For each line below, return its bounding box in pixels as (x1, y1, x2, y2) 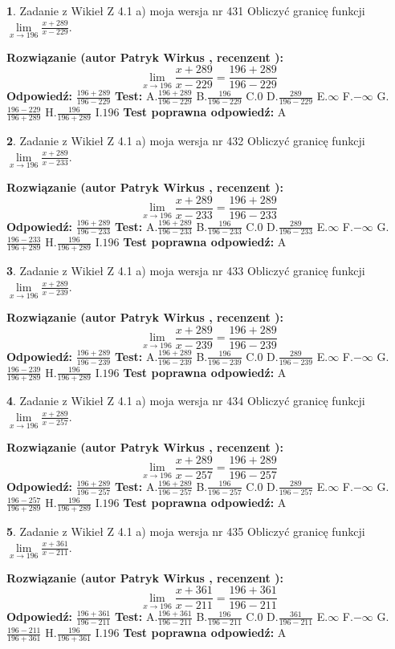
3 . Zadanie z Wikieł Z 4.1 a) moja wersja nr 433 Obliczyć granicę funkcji (6, 262, 365, 279)
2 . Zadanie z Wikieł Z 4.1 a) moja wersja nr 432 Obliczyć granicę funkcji (6, 132, 365, 149)
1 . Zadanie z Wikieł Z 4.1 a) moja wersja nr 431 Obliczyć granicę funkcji (6, 2, 365, 18)
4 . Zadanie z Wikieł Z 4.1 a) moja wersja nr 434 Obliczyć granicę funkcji (6, 392, 365, 409)
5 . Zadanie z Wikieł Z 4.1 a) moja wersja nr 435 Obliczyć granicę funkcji (6, 522, 365, 539)
